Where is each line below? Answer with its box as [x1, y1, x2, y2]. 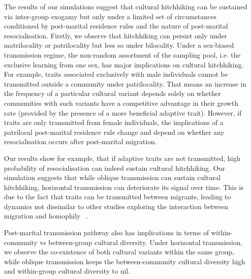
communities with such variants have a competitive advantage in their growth [4, 97, 238, 108]
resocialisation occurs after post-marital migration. [4, 136, 157, 147]
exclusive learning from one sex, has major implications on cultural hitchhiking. [4, 59, 244, 69]
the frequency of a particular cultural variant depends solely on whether [4, 88, 221, 98]
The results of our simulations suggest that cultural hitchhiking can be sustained [4, 1, 248, 11]
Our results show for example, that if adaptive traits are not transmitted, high [4, 153, 241, 163]
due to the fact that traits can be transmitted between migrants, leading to [4, 191, 231, 202]
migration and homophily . [4, 211, 88, 221]
